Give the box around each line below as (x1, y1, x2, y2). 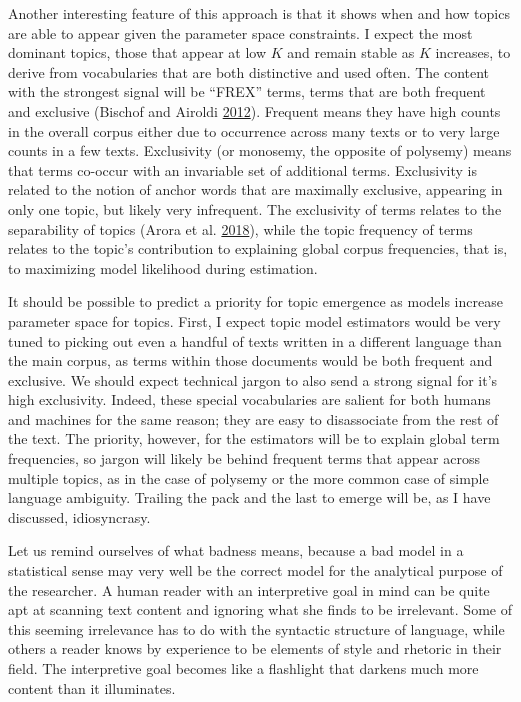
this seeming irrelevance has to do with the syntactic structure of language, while (8, 618, 505, 639)
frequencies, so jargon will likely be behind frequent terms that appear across (8, 448, 480, 469)
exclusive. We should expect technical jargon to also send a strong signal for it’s (8, 369, 498, 390)
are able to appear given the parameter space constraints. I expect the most (8, 22, 473, 43)
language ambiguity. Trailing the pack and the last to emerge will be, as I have (8, 487, 491, 508)
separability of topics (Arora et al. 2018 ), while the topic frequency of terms (8, 218, 473, 239)
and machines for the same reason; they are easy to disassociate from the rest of (8, 408, 499, 429)
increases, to (435, 42, 511, 63)
